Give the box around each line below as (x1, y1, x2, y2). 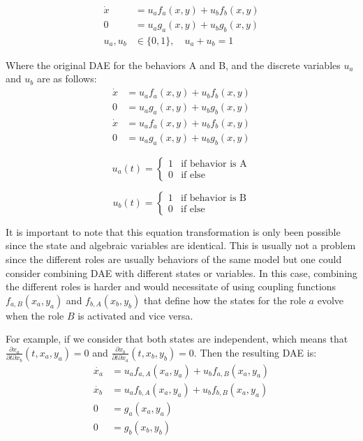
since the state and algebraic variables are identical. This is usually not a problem (6, 238, 356, 253)
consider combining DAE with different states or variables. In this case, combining (6, 265, 357, 280)
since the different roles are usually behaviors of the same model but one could (6, 251, 342, 266)
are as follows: (36, 71, 97, 86)
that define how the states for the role (143, 292, 306, 307)
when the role (6, 308, 64, 322)
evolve (317, 292, 344, 307)
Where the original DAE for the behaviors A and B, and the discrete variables (6, 57, 341, 72)
